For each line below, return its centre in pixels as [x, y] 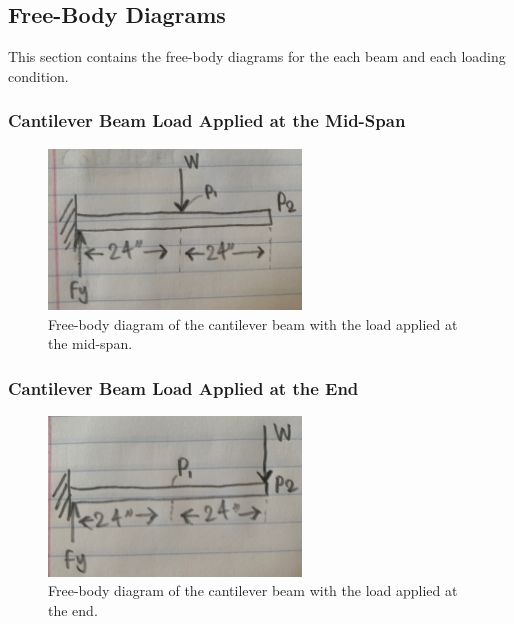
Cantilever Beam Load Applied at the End [183, 387]
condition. [38, 75]
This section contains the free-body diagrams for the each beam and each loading [257, 56]
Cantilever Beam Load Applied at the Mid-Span [207, 120]
